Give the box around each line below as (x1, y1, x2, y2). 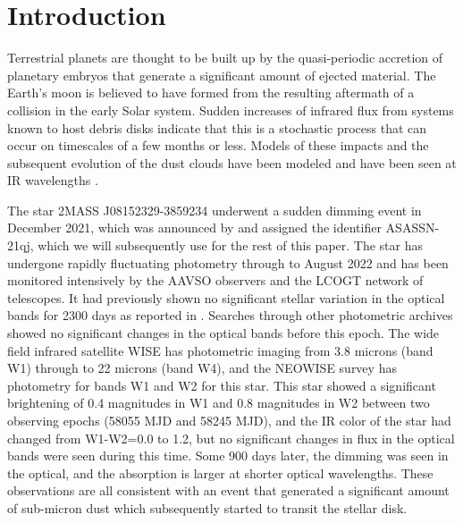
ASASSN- (385, 218, 440, 237)
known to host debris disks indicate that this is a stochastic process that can (7, 118, 427, 137)
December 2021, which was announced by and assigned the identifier (7, 218, 382, 237)
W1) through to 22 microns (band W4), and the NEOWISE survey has (7, 359, 397, 377)
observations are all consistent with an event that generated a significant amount (7, 481, 450, 500)
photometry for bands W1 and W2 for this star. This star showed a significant (7, 375, 436, 394)
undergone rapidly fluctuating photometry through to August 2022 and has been (7, 253, 449, 272)
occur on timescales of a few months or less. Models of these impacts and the (7, 136, 429, 155)
